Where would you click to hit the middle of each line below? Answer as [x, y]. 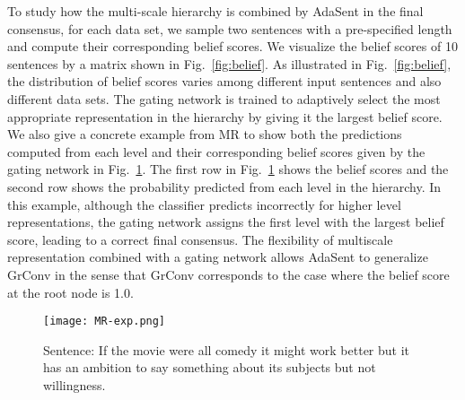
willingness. [75, 384]
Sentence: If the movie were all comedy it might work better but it [227, 349]
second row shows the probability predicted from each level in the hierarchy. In [224, 186]
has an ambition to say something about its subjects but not [210, 367]
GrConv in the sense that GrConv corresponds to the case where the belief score [228, 274]
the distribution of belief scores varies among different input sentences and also [224, 81]
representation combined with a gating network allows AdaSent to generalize [218, 257]
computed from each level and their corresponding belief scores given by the [216, 151]
